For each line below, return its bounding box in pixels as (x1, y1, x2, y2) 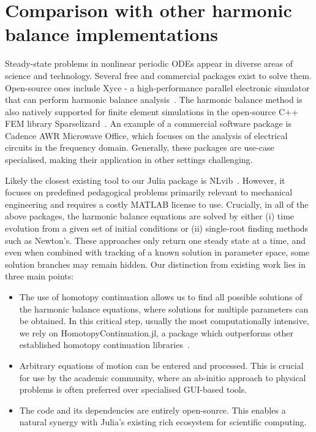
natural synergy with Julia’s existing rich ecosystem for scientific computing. (19, 415, 307, 428)
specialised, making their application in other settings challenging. (5, 153, 253, 166)
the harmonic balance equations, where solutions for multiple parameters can (19, 302, 309, 315)
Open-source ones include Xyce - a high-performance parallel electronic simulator (5, 81, 310, 94)
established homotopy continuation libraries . (19, 338, 190, 351)
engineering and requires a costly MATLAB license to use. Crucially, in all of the (5, 197, 309, 210)
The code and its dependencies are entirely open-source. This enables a (19, 403, 286, 416)
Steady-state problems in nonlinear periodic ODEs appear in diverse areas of (5, 57, 293, 70)
